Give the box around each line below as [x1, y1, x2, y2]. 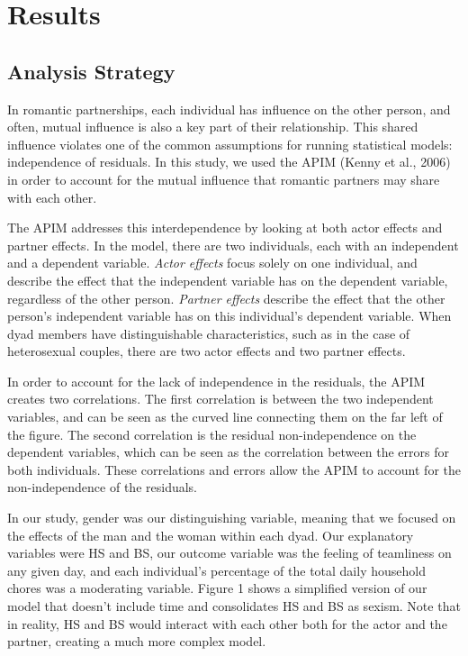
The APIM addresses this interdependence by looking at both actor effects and [7, 218, 443, 237]
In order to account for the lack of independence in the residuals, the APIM [7, 371, 426, 390]
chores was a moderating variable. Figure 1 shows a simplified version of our [7, 579, 427, 597]
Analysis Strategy [7, 57, 175, 85]
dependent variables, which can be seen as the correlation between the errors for [7, 442, 449, 461]
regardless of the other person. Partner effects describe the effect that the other [7, 288, 445, 307]
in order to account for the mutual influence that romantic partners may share [7, 169, 440, 188]
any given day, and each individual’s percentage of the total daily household [7, 560, 426, 579]
